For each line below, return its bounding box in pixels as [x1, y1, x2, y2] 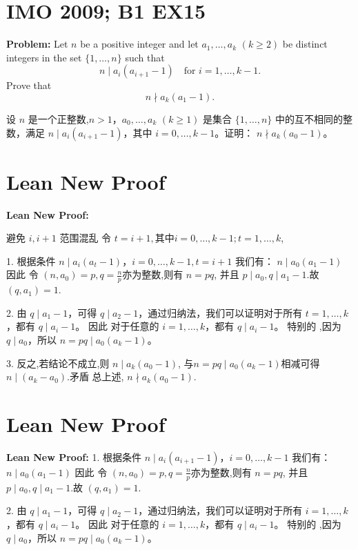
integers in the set [6, 50, 82, 64]
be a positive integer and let [80, 37, 199, 51]
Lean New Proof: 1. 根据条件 [6, 449, 141, 464]
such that [125, 50, 165, 64]
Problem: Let [6, 37, 68, 51]
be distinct [282, 37, 328, 51]
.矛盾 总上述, [67, 369, 124, 384]
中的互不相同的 [275, 111, 343, 126]
